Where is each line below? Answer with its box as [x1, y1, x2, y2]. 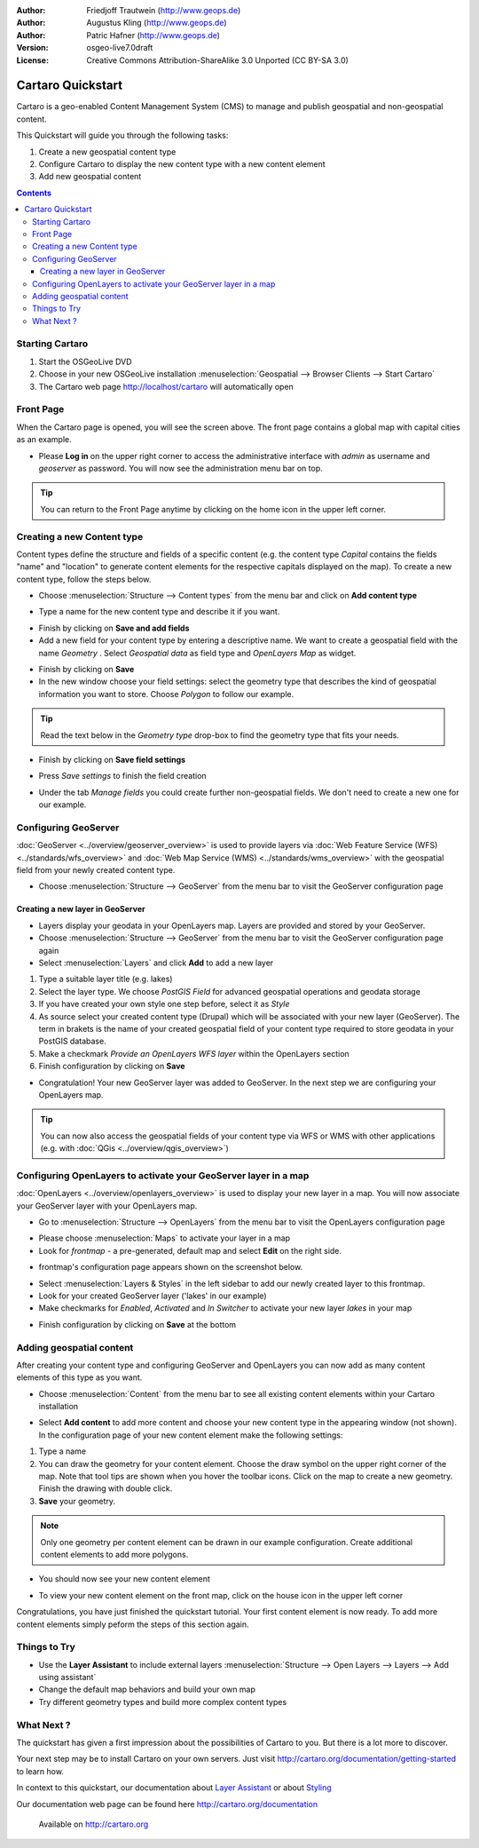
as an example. [16, 434, 73, 445]
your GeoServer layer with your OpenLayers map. [16, 1200, 198, 1211]
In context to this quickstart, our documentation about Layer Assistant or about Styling [16, 1782, 332, 1793]
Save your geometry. [38, 1495, 115, 1506]
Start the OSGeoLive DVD [38, 356, 132, 367]
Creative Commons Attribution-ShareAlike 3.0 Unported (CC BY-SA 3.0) [86, 54, 349, 66]
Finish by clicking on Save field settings [38, 754, 186, 765]
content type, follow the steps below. [16, 574, 152, 584]
